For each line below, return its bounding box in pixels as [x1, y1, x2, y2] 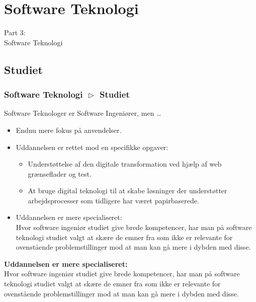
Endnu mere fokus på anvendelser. [16, 124, 122, 135]
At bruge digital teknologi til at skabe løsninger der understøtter [28, 185, 227, 196]
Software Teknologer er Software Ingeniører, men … [4, 108, 161, 118]
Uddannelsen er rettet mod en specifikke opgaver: [16, 141, 168, 152]
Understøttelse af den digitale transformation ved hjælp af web [28, 159, 222, 169]
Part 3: [4, 27, 26, 38]
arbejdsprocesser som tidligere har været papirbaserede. [28, 195, 199, 205]
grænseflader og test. [28, 168, 92, 179]
